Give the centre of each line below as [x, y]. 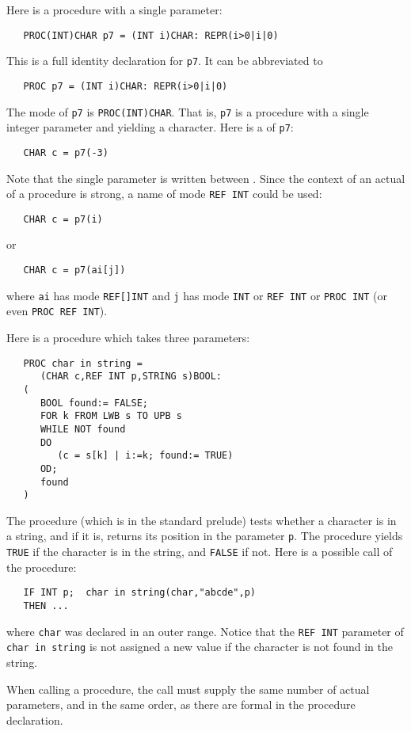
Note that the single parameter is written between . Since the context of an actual [206, 178]
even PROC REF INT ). [57, 311]
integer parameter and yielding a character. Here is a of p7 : [150, 127]
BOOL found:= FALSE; [94, 403]
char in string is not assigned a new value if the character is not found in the [200, 647]
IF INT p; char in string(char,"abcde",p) [139, 593]
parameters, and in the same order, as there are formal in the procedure [181, 704]
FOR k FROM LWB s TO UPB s [111, 416]
